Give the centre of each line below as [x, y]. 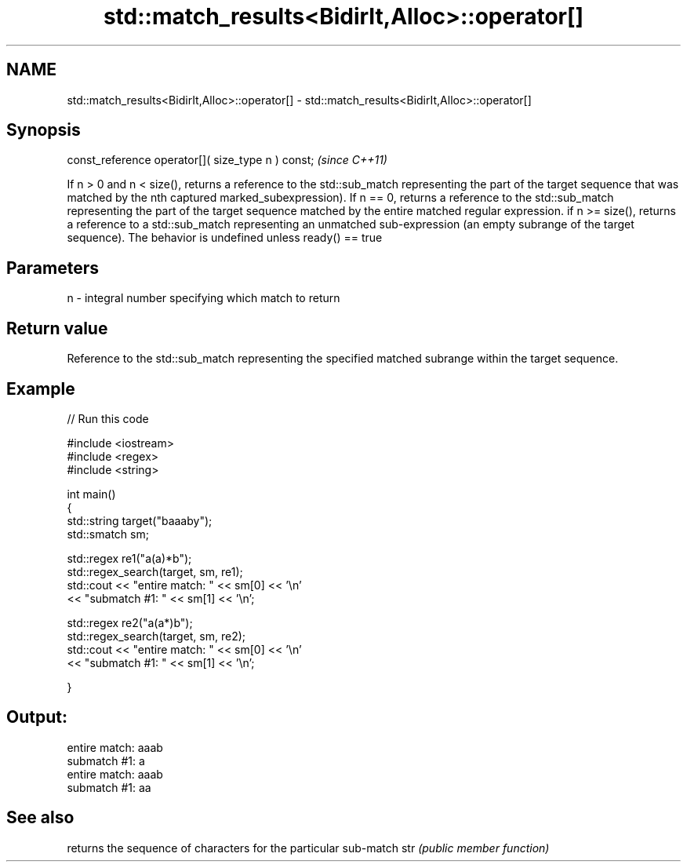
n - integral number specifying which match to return [204, 298]
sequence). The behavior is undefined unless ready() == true [225, 238]
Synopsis [44, 130]
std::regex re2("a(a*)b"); [130, 622]
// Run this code [108, 418]
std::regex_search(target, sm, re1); [155, 571]
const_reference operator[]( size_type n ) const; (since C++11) [227, 160]
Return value [57, 328]
